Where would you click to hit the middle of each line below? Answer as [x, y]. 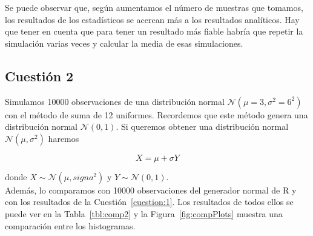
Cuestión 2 [39, 76]
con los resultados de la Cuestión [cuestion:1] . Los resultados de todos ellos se [149, 202]
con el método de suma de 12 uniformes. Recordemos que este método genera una [156, 114]
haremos [64, 138]
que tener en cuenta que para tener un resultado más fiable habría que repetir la [154, 31]
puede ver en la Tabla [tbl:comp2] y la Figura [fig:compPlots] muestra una [144, 213]
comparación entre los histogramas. [70, 225]
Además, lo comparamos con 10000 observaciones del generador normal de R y [151, 190]
